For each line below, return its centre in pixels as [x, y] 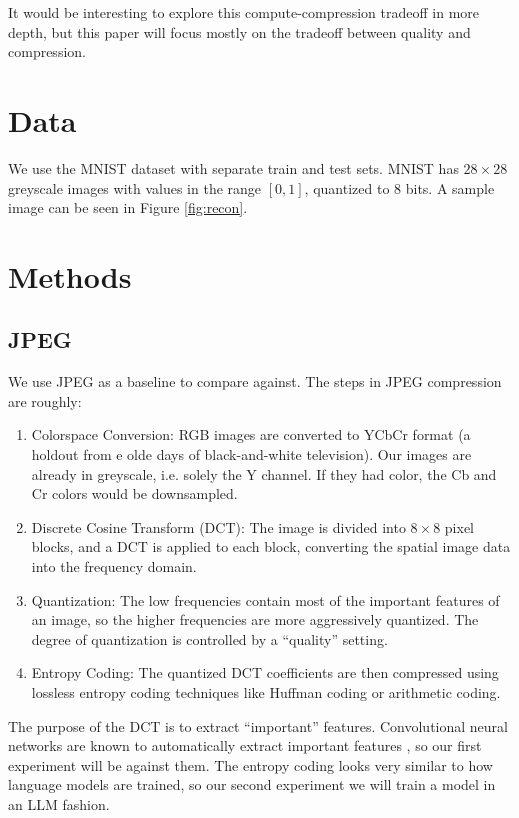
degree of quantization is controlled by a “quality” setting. [209, 638]
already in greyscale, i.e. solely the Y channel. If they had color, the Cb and [264, 473]
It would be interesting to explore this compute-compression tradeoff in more [244, 12]
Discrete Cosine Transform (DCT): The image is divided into [218, 526]
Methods [70, 275]
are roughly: [45, 400]
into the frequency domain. [114, 566]
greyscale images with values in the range [135, 187]
